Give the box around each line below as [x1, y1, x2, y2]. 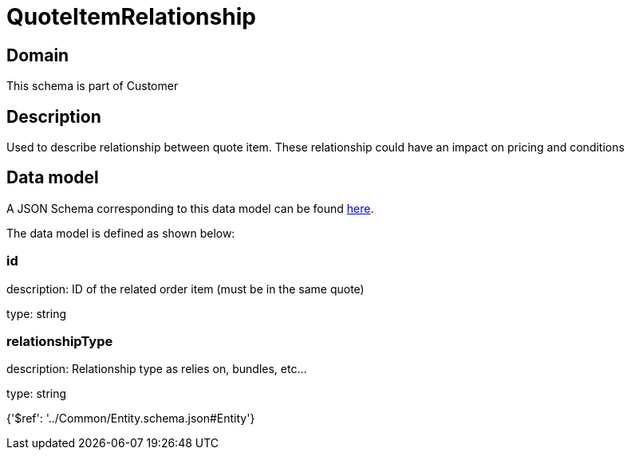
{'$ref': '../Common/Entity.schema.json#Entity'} [6, 411, 255, 426]
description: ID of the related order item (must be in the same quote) [6, 281, 365, 296]
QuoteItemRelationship [6, 3, 256, 30]
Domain [6, 45, 69, 65]
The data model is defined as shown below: [6, 226, 235, 240]
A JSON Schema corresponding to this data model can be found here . [6, 201, 374, 215]
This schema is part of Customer [6, 79, 179, 93]
